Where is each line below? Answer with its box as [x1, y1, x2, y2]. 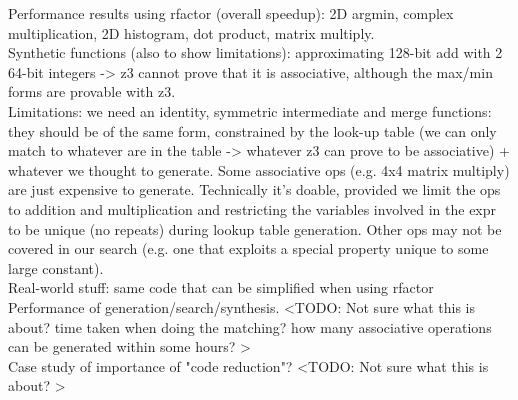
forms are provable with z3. [8, 81, 176, 102]
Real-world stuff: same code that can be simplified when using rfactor [8, 277, 434, 298]
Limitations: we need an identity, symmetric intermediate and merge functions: [8, 100, 492, 121]
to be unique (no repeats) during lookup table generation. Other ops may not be [8, 218, 502, 239]
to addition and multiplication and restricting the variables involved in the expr [8, 198, 497, 219]
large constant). [8, 257, 104, 278]
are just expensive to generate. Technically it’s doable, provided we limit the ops [8, 179, 501, 200]
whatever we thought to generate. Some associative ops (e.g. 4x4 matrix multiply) [8, 159, 510, 180]
